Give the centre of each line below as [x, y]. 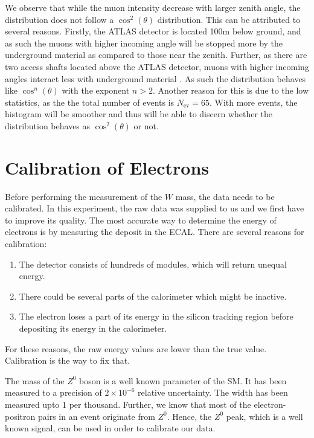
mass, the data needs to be [225, 196]
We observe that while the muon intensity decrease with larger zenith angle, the [153, 7]
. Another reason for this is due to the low [231, 90]
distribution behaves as [48, 125]
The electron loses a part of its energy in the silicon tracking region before [156, 316]
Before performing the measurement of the [84, 196]
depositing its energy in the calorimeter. [93, 328]
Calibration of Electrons [107, 167]
